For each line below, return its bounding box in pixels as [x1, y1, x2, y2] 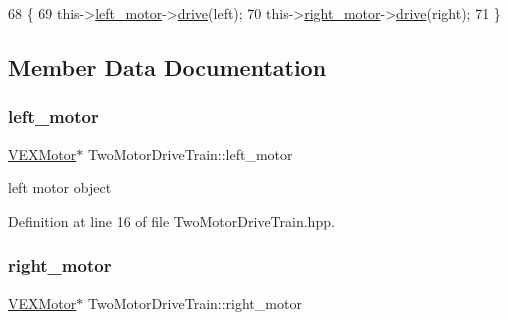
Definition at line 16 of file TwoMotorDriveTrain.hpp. [8, 210, 335, 231]
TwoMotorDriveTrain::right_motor [87, 292, 302, 313]
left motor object [8, 177, 112, 198]
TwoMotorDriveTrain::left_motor [87, 143, 293, 164]
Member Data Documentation [8, 51, 327, 82]
